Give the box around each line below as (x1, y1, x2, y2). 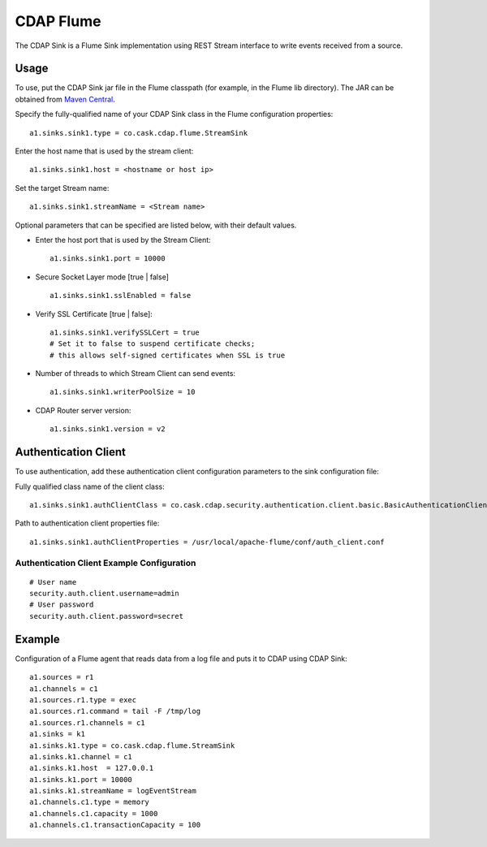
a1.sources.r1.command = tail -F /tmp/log (29, 707, 201, 716)
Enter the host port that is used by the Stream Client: (35, 235, 211, 244)
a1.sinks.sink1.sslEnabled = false (50, 291, 192, 300)
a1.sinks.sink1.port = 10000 (50, 254, 166, 263)
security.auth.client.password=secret (29, 611, 184, 620)
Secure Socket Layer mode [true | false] (35, 272, 170, 282)
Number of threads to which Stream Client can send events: (35, 369, 235, 378)
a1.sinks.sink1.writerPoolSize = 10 (50, 387, 196, 397)
